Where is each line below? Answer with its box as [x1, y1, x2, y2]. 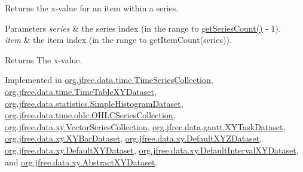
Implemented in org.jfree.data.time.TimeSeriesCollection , [5, 73, 213, 86]
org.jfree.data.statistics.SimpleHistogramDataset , [5, 97, 183, 109]
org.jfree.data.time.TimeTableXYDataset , [5, 85, 157, 97]
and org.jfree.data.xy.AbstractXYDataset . [5, 155, 158, 168]
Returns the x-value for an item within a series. [5, 2, 179, 14]
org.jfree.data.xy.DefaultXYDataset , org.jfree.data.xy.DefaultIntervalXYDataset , [5, 143, 299, 156]
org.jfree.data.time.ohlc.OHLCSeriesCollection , [5, 109, 176, 121]
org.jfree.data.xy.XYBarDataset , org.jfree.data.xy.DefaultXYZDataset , [5, 132, 262, 145]
